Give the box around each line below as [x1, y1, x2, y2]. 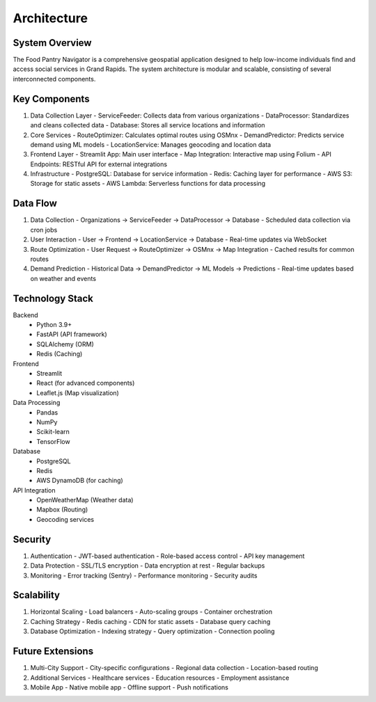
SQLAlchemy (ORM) [36, 340, 94, 348]
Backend [13, 310, 38, 319]
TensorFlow [36, 437, 70, 445]
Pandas [36, 408, 58, 417]
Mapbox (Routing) [36, 505, 88, 514]
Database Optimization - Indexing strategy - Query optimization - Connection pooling [30, 627, 275, 636]
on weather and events [30, 274, 97, 282]
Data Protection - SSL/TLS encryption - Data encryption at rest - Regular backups [30, 561, 265, 570]
